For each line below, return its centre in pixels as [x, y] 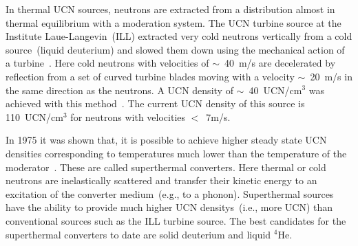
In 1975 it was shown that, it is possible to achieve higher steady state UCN [166, 140]
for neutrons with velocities [128, 116]
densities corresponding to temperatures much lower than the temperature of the [176, 153]
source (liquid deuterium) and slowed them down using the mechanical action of [175, 49]
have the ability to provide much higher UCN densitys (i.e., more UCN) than [169, 207]
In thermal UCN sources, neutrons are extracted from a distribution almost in [170, 9]
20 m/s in [331, 76]
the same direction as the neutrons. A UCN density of [119, 90]
